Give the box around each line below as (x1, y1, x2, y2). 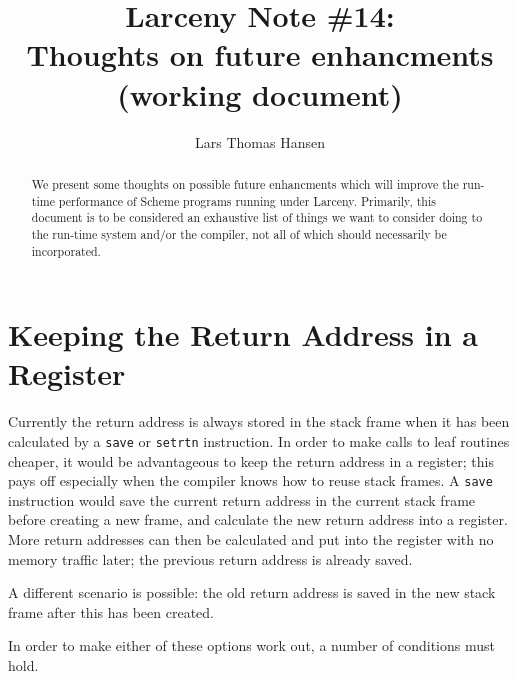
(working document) (117, 73, 403, 114)
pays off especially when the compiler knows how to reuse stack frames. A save (8, 470, 493, 491)
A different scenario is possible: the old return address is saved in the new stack (8, 582, 496, 603)
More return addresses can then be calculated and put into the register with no (8, 528, 494, 549)
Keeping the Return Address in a (8, 314, 478, 355)
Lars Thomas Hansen (195, 131, 325, 152)
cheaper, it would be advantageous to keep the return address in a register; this (8, 450, 494, 471)
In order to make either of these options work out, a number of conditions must (8, 635, 495, 656)
